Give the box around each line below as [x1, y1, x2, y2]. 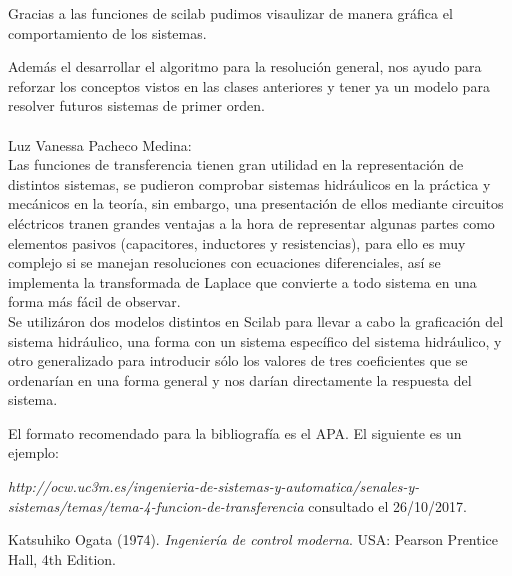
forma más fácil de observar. [8, 291, 181, 312]
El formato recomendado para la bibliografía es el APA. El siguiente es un [8, 422, 462, 443]
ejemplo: [8, 442, 59, 463]
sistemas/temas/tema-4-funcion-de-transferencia [8, 495, 304, 516]
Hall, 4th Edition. [8, 548, 116, 569]
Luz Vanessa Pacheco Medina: [8, 134, 192, 155]
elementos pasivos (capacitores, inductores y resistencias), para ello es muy [8, 232, 466, 253]
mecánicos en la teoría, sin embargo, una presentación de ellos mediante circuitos [8, 193, 504, 214]
